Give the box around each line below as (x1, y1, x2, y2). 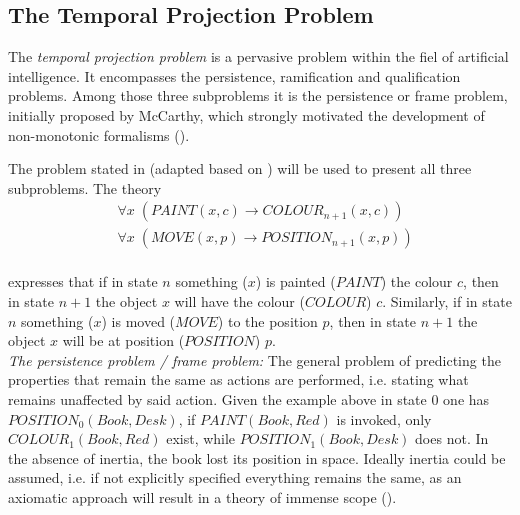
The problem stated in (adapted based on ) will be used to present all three (8, 158, 472, 179)
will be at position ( (62, 330, 185, 351)
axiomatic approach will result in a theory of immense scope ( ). (8, 486, 397, 507)
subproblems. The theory (8, 177, 162, 198)
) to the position (217, 310, 318, 331)
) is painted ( (255, 271, 336, 292)
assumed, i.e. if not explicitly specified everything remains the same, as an (8, 467, 462, 488)
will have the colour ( (174, 291, 305, 312)
